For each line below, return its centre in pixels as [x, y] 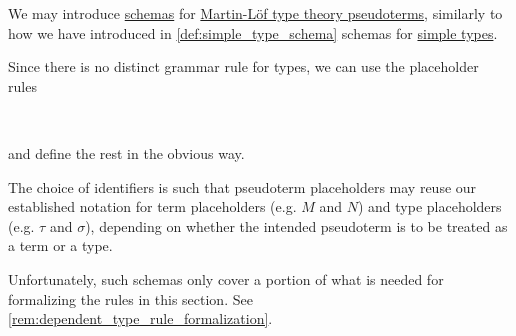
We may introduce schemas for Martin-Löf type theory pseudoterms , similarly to [255, 13]
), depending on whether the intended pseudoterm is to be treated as [296, 225]
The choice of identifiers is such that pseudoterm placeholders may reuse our [242, 186]
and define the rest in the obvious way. [126, 152]
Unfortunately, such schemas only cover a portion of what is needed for [226, 278]
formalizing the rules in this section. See [130, 298]
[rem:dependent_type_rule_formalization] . [140, 318]
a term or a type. [60, 245]
